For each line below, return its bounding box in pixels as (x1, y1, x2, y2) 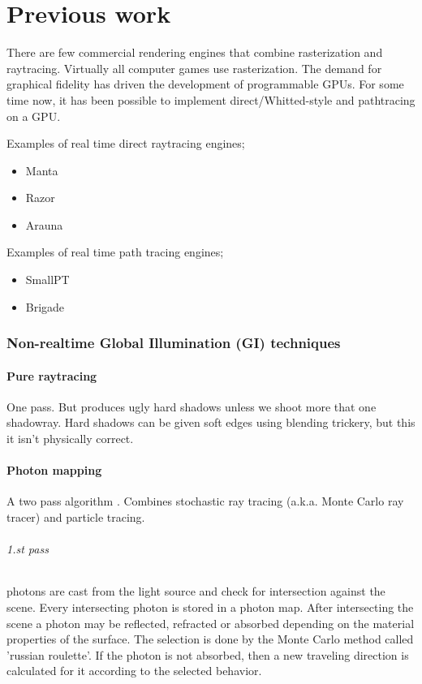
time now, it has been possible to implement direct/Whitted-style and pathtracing (6, 91, 416, 108)
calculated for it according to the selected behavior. (6, 662, 262, 679)
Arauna (25, 216, 63, 233)
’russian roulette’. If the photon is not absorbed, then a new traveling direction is (6, 646, 409, 663)
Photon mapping (6, 462, 102, 479)
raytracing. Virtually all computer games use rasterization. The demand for (6, 59, 382, 76)
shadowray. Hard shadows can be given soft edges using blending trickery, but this (6, 414, 416, 431)
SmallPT (25, 271, 70, 288)
